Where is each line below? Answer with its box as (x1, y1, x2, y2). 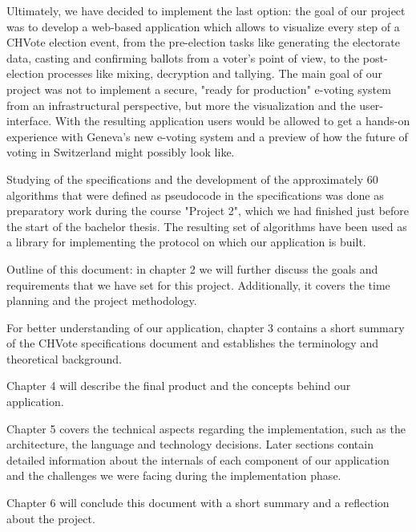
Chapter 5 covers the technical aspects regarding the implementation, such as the (6, 420, 406, 437)
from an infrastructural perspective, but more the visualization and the (6, 96, 356, 113)
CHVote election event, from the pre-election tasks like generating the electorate (6, 34, 401, 51)
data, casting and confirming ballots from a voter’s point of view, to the (6, 49, 360, 66)
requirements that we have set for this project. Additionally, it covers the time (6, 276, 390, 293)
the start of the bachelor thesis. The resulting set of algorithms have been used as (6, 217, 407, 234)
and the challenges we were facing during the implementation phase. (6, 467, 341, 484)
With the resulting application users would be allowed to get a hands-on (55, 112, 410, 129)
